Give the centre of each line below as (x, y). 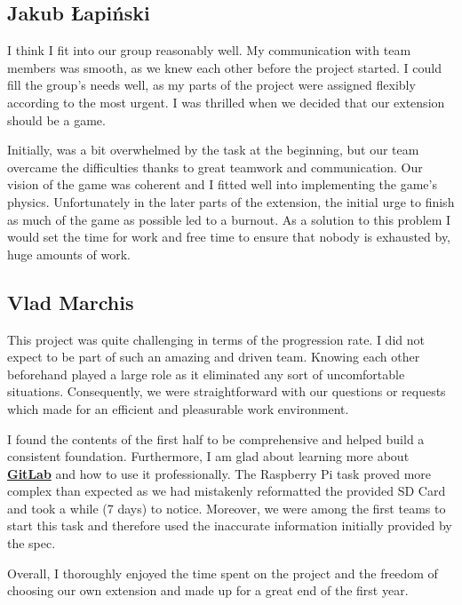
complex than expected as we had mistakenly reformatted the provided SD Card (227, 491)
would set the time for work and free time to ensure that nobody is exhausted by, (229, 237)
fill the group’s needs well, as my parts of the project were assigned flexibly (211, 85)
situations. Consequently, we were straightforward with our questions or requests (227, 391)
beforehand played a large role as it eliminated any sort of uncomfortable (206, 374)
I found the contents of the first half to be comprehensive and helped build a (216, 438)
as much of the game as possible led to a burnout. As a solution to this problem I (229, 219)
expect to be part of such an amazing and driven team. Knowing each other (214, 357)
